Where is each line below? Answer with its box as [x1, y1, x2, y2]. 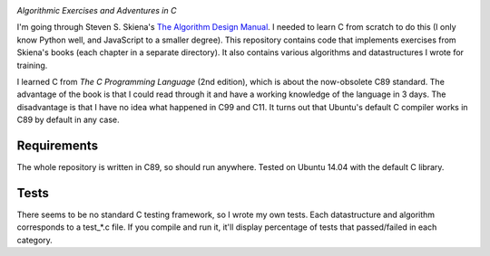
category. [16, 234, 54, 245]
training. [16, 60, 48, 71]
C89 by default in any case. [16, 114, 120, 126]
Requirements [16, 137, 99, 153]
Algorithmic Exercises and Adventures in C [16, 5, 177, 15]
